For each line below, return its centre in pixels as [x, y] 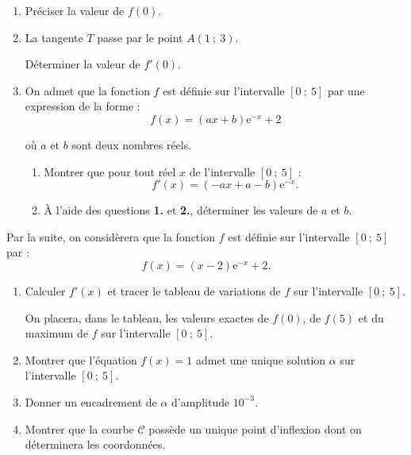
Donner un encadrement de [91, 401]
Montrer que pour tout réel [110, 171]
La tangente [54, 37]
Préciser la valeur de [75, 10]
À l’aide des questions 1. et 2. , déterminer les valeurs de [181, 210]
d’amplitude [201, 401]
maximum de [57, 333]
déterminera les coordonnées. [95, 444]
